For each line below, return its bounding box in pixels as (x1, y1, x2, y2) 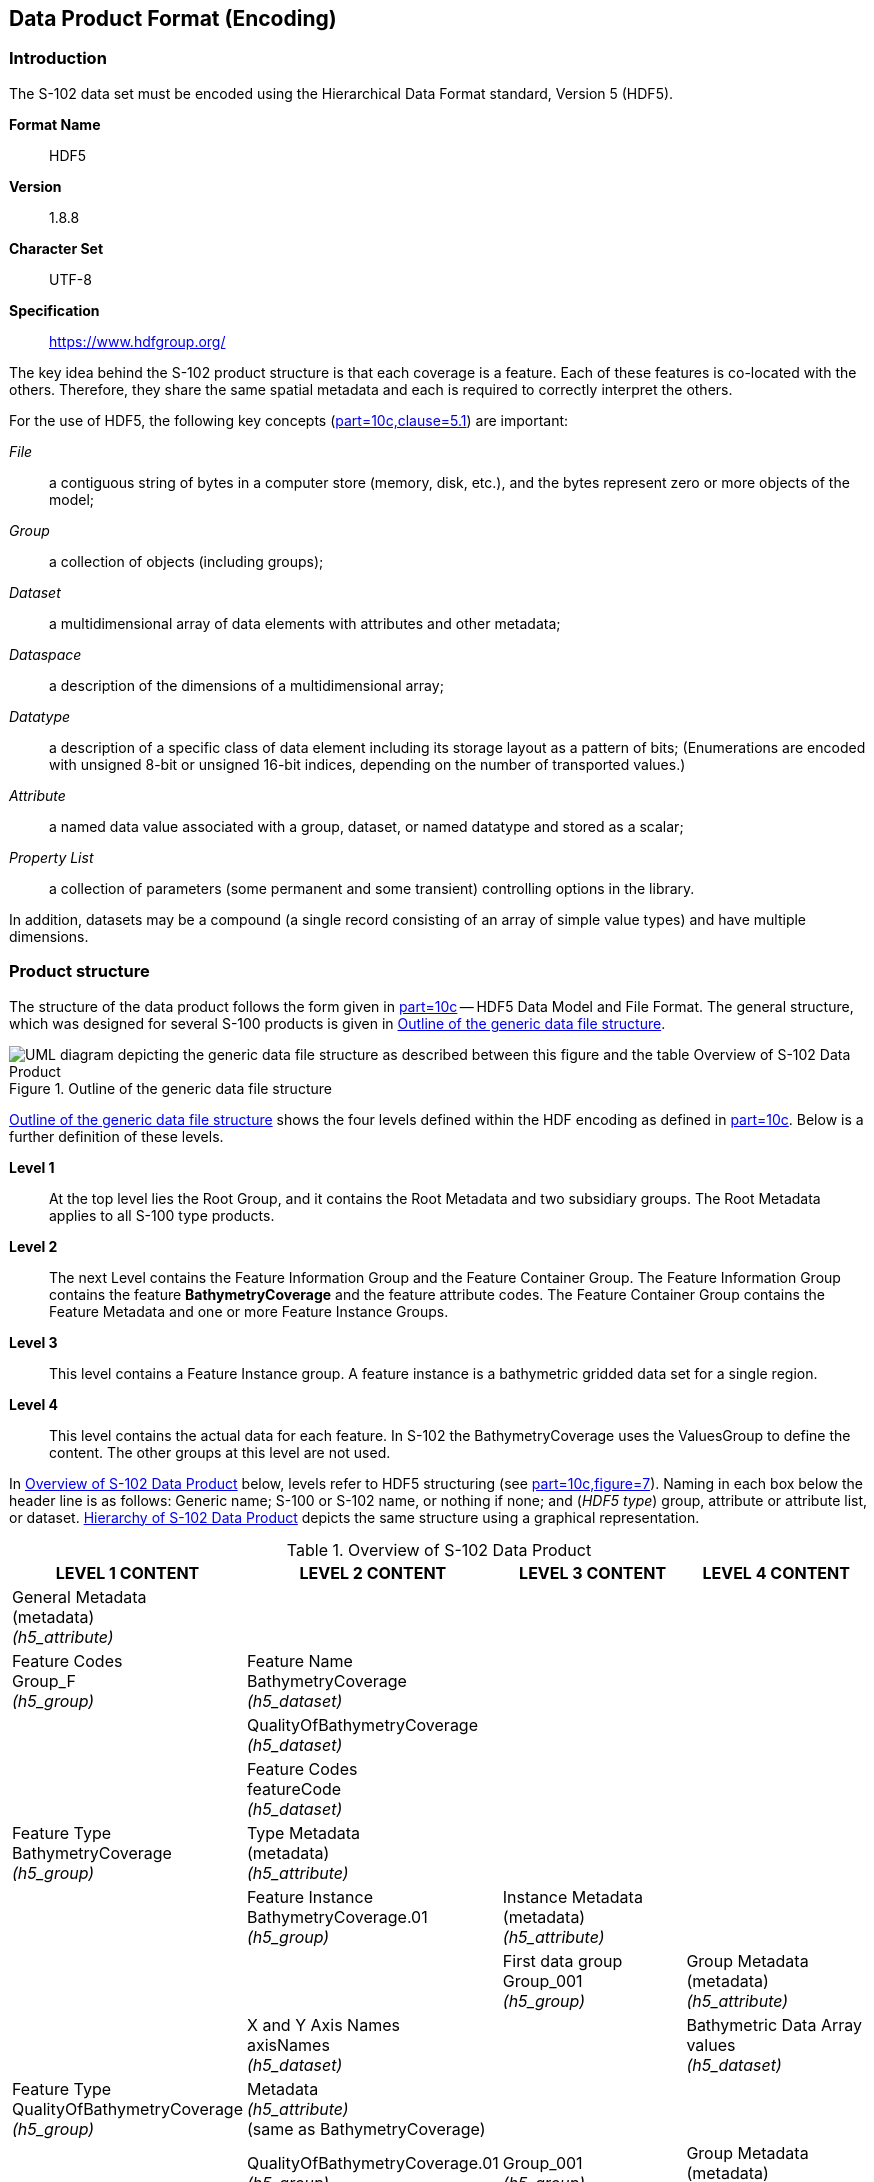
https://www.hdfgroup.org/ (49, 332, 226, 350)
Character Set (9, 239, 104, 257)
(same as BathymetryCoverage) (247, 2118, 486, 2139)
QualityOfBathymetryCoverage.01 (247, 2152, 499, 2173)
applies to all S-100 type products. (49, 1206, 275, 1224)
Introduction (9, 48, 107, 69)
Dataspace (9, 645, 82, 663)
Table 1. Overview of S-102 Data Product (286, 1539, 592, 1560)
